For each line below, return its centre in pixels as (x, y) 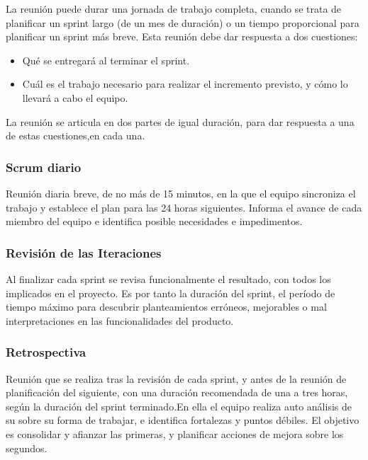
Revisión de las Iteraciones (84, 252)
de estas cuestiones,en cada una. (76, 136)
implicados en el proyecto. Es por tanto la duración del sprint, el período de (171, 293)
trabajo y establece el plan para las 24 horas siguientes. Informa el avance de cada (184, 207)
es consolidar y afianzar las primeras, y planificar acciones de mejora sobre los (175, 433)
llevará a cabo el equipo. (75, 97)
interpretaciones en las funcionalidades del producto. (120, 320)
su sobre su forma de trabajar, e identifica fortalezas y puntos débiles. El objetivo (183, 420)
